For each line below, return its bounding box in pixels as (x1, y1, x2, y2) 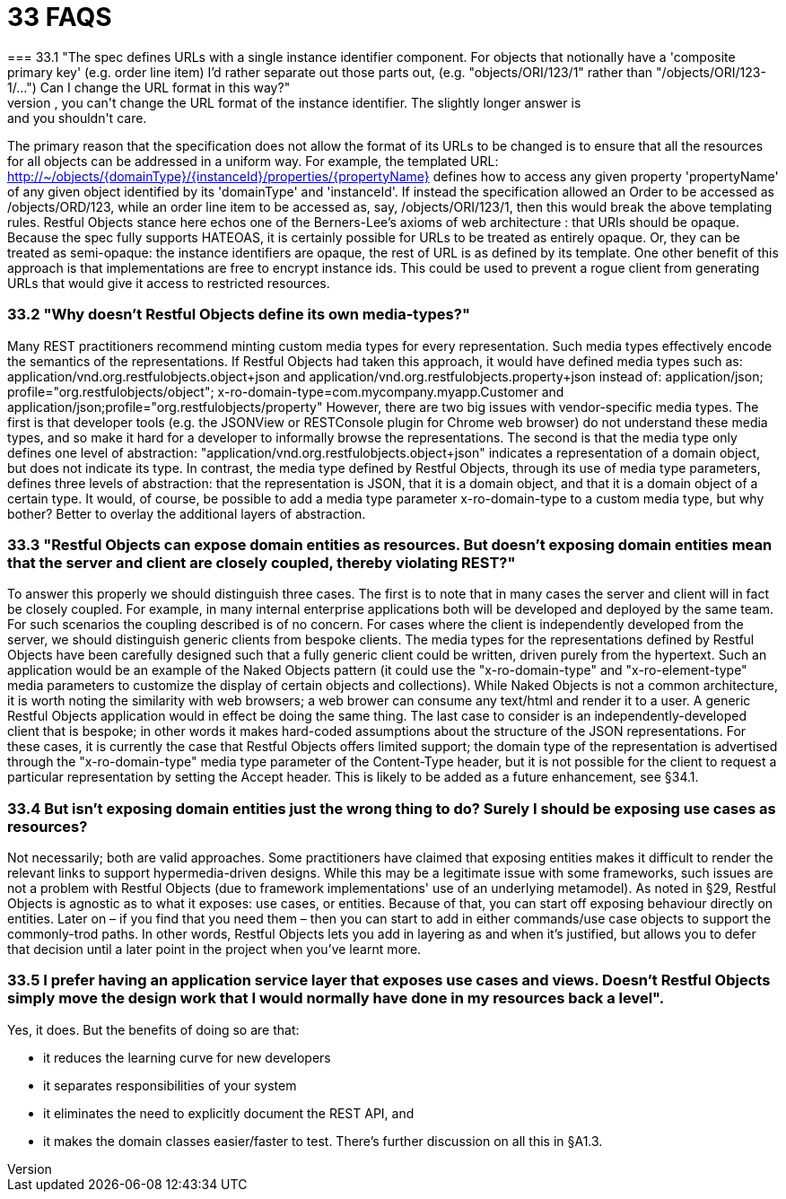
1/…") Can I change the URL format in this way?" (7, 79, 291, 95)
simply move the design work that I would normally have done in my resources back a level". (7, 989, 665, 1008)
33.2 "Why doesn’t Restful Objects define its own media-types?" (7, 305, 470, 324)
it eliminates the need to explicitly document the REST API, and (43, 1105, 415, 1121)
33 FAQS (7, 2, 112, 32)
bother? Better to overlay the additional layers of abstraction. (7, 505, 366, 521)
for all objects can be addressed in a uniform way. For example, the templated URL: (7, 153, 499, 169)
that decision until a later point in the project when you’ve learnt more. (7, 941, 422, 957)
